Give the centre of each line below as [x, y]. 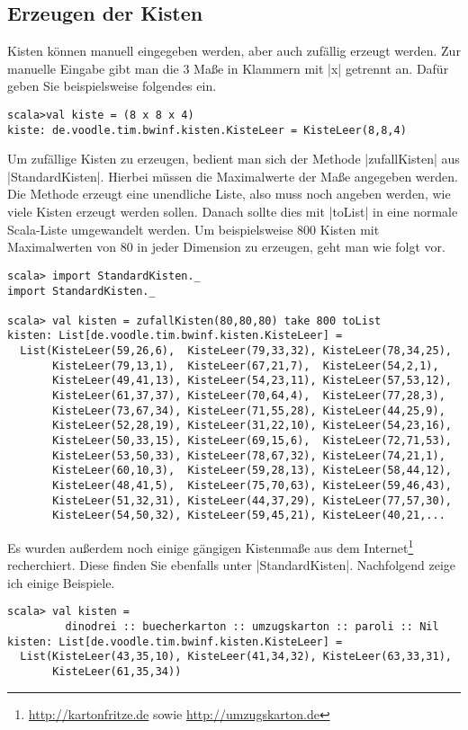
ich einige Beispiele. [61, 582]
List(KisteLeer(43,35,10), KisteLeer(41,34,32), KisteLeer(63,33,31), [236, 657]
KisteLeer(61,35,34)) [117, 672]
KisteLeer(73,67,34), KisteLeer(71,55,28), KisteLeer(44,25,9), [249, 410]
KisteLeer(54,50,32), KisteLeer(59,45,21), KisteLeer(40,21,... [249, 516]
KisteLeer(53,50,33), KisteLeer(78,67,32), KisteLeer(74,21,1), [249, 455]
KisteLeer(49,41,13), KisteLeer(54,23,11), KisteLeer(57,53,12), [252, 381]
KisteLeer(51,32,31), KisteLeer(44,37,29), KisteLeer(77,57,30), [252, 500]
